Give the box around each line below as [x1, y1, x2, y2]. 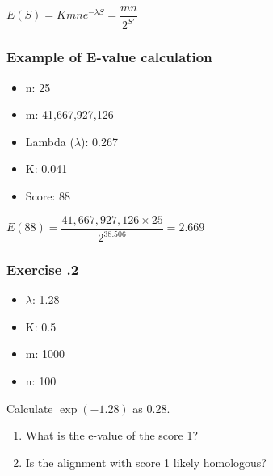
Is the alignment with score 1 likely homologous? [25, 453, 267, 470]
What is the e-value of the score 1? [25, 427, 199, 444]
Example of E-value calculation [6, 47, 212, 67]
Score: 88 [25, 187, 71, 204]
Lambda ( [25, 133, 74, 150]
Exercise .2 [6, 259, 79, 279]
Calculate [6, 399, 53, 416]
